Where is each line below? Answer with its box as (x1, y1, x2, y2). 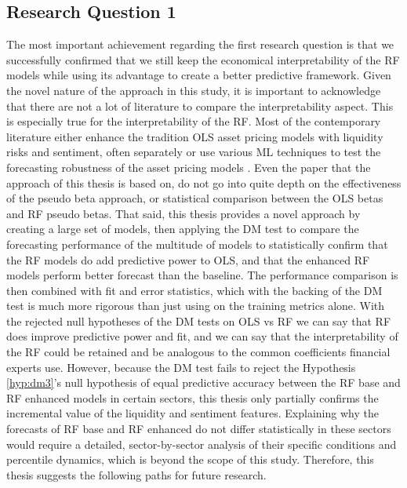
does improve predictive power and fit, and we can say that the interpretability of (6, 328, 398, 344)
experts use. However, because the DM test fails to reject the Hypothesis (6, 359, 356, 375)
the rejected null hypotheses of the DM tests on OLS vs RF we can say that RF (6, 312, 391, 329)
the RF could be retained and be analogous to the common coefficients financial (6, 344, 391, 360)
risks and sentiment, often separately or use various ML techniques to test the (6, 144, 381, 160)
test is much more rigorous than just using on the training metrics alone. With (6, 297, 385, 314)
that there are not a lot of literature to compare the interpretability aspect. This (6, 97, 394, 114)
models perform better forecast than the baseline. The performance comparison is (6, 267, 398, 283)
